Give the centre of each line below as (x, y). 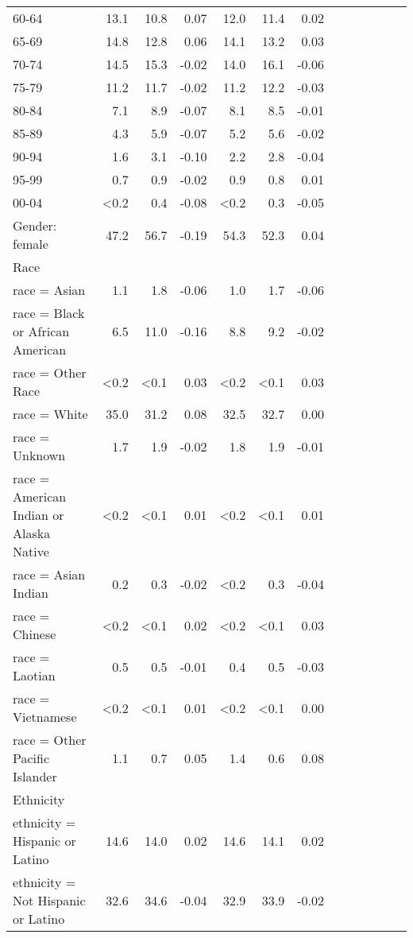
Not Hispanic (49, 900)
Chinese (35, 634)
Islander (35, 776)
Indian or (39, 515)
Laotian (34, 675)
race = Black (49, 313)
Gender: (35, 225)
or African (41, 331)
